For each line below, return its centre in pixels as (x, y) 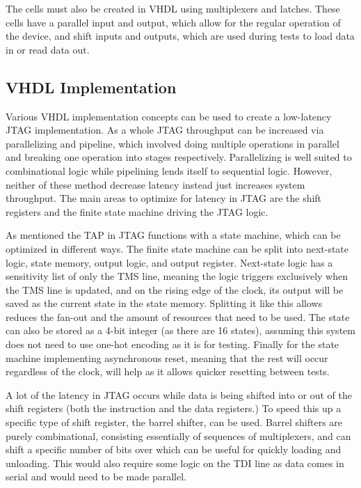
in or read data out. (48, 49)
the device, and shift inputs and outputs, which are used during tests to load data (180, 36)
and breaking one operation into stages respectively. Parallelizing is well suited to (179, 157)
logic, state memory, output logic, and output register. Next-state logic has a (169, 262)
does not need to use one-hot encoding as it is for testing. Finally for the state (173, 344)
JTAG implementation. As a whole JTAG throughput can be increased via (165, 130)
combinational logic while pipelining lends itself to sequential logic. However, (169, 170)
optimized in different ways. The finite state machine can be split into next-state (177, 248)
